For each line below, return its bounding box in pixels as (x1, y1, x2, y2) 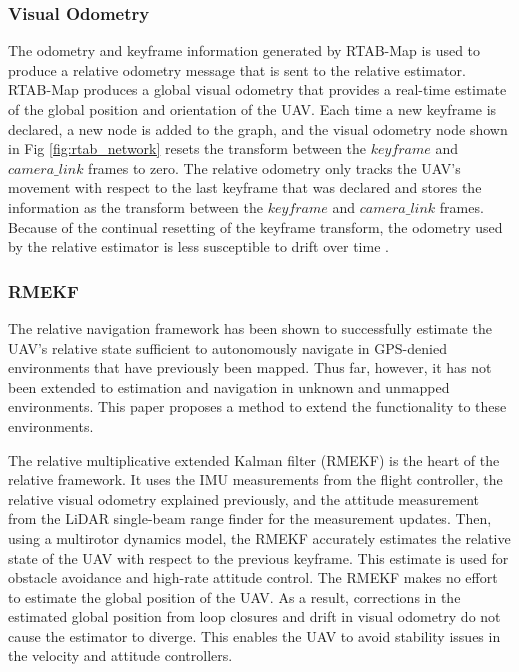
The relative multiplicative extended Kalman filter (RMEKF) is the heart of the (8, 449, 500, 470)
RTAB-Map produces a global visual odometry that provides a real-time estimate (8, 79, 507, 100)
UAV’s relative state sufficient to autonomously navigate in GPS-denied (8, 337, 447, 358)
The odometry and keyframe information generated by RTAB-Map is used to (8, 40, 481, 61)
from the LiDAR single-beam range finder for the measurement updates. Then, (8, 508, 492, 529)
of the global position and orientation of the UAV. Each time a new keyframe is (8, 99, 497, 119)
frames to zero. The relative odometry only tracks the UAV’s (88, 157, 461, 178)
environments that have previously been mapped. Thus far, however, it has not (8, 357, 492, 378)
